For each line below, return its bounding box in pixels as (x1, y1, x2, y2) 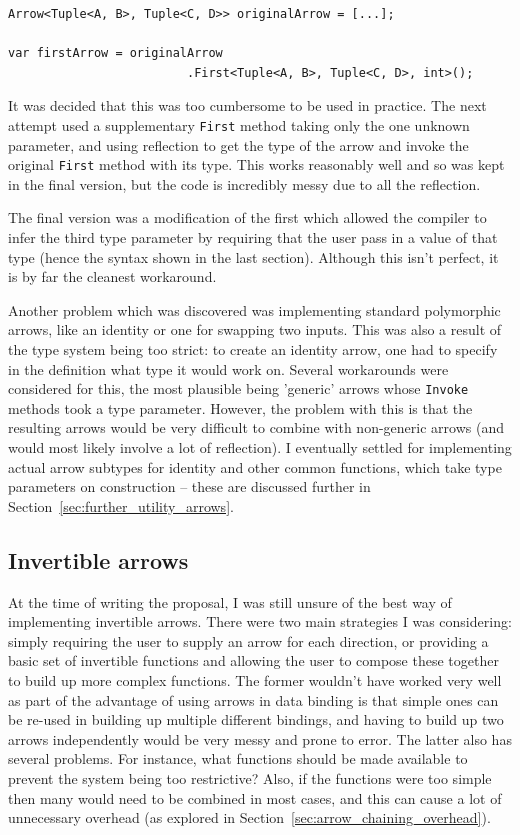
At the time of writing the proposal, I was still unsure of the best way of (8, 591, 452, 612)
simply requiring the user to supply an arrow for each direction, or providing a (8, 630, 489, 651)
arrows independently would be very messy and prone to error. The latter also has (8, 728, 512, 749)
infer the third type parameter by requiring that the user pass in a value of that (8, 227, 498, 248)
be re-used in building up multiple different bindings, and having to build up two (8, 709, 504, 730)
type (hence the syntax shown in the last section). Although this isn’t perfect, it (8, 246, 499, 267)
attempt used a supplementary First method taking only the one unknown (8, 114, 470, 135)
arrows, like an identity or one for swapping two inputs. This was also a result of (8, 319, 502, 340)
